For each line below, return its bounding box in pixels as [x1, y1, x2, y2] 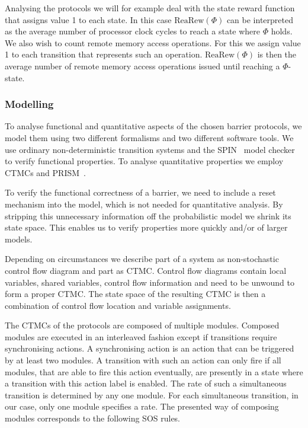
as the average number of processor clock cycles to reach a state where [5, 25, 261, 37]
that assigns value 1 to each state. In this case [5, 13, 172, 25]
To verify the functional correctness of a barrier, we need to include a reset [5, 186, 276, 199]
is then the [257, 48, 297, 60]
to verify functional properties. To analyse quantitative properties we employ [5, 155, 284, 167]
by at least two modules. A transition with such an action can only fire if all [5, 354, 281, 366]
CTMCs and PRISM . [5, 166, 86, 178]
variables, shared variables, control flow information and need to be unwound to [5, 276, 294, 288]
